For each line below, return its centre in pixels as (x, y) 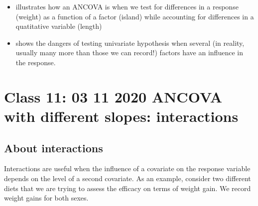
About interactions (54, 148)
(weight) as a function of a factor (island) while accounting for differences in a (135, 16)
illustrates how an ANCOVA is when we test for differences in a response (127, 6)
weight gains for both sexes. (46, 198)
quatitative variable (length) (59, 26)
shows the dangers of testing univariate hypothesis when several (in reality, (130, 43)
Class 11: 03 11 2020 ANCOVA (113, 96)
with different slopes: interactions (121, 116)
